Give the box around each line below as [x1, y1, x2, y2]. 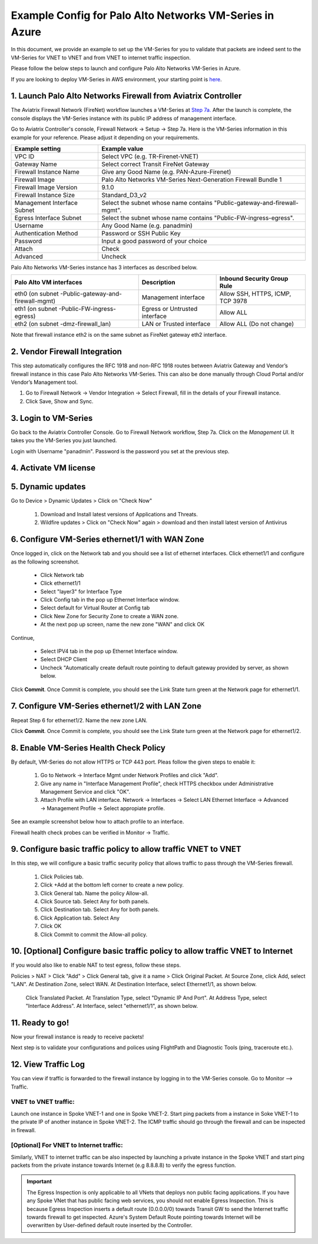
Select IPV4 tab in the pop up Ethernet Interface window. [40, 648, 178, 655]
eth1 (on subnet [14, 305, 58, 313]
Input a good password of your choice [101, 237, 207, 245]
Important [26, 1178, 52, 1185]
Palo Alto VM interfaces [14, 278, 82, 287]
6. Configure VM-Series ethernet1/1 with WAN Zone [11, 535, 204, 545]
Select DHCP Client [40, 656, 88, 663]
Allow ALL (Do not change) [219, 320, 294, 328]
